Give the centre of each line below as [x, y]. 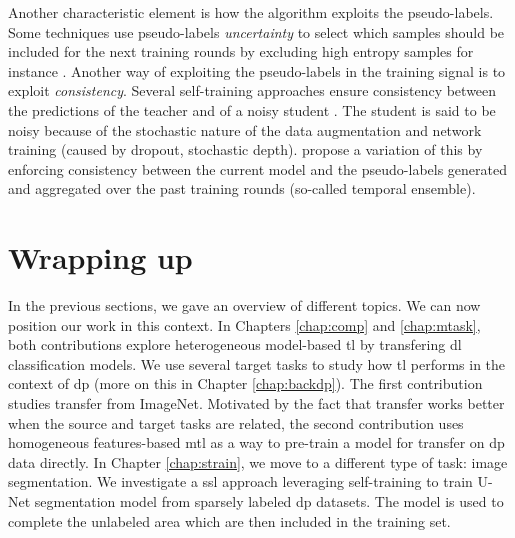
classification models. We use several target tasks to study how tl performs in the [257, 363]
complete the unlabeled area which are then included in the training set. [229, 520]
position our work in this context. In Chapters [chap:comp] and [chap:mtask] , [244, 324]
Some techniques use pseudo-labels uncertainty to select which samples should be [256, 31]
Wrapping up [100, 257]
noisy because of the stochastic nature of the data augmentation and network [245, 129]
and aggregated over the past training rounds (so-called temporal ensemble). [242, 188]
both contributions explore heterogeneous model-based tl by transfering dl [235, 344]
